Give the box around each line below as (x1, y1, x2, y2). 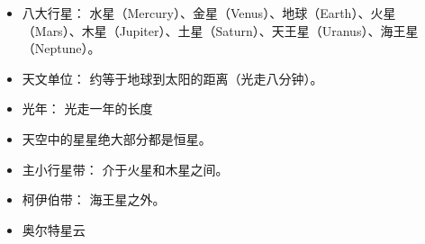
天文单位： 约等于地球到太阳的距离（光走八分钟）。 (22, 68, 323, 87)
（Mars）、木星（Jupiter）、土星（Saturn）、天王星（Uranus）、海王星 (22, 21, 419, 40)
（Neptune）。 (22, 39, 101, 58)
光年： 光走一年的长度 (22, 99, 153, 118)
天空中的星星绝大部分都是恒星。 (22, 129, 212, 148)
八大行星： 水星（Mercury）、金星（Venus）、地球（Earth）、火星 (22, 4, 396, 22)
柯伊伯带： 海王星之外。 (22, 190, 166, 209)
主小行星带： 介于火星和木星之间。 (22, 159, 229, 178)
